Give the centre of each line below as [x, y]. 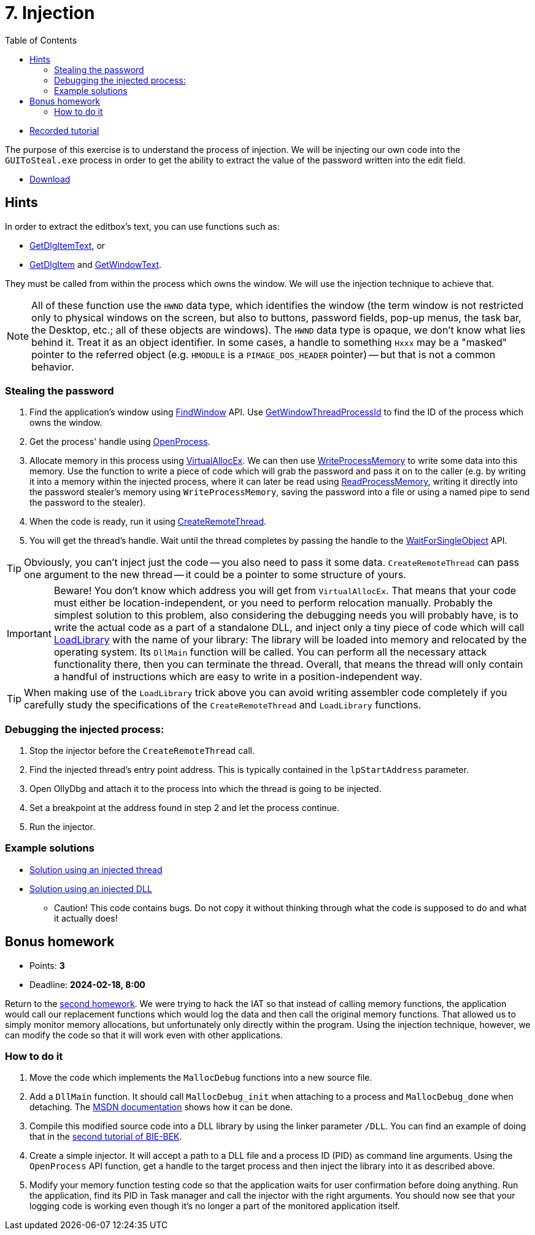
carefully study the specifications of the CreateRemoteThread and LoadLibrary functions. [223, 705]
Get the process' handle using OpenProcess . [120, 442]
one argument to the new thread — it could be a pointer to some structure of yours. [215, 575]
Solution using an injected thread [96, 869]
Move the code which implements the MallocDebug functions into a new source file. [201, 1078]
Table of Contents [41, 40]
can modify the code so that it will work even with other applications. [144, 1035]
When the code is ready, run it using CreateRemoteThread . [148, 522]
